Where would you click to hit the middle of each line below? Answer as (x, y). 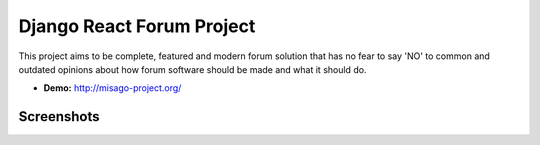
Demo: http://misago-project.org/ (112, 88)
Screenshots (59, 116)
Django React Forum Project (137, 26)
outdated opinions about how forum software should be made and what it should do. (192, 69)
